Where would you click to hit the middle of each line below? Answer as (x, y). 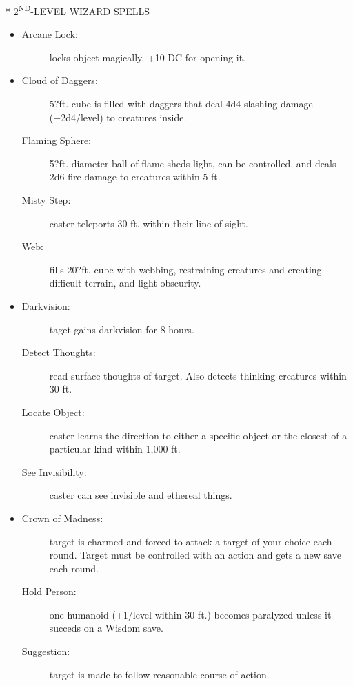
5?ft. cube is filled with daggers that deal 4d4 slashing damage (181, 104)
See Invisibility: (54, 471)
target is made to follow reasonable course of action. (159, 674)
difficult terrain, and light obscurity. (125, 283)
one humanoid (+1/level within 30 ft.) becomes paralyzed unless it (190, 614)
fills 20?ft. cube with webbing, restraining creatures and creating (185, 269)
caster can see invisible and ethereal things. (141, 495)
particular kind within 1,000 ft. (115, 449)
